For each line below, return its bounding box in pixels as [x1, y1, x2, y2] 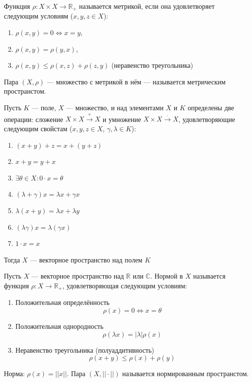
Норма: [4, 368, 25, 379]
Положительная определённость [15, 297, 110, 307]
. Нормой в [150, 271, 183, 281]
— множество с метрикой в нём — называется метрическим [47, 76, 226, 86]
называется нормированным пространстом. [122, 368, 249, 379]
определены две [187, 102, 234, 113]
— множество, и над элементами [66, 102, 164, 113]
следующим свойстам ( [4, 123, 72, 133]
